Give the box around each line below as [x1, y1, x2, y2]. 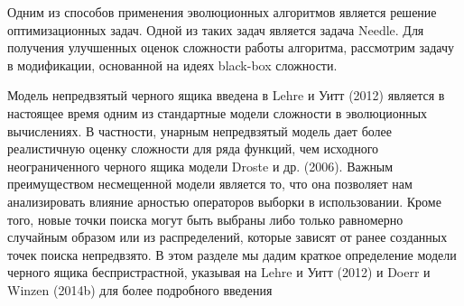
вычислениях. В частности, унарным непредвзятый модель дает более [7, 121, 392, 140]
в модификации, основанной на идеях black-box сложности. [7, 55, 338, 74]
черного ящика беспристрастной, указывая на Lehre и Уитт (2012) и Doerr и [7, 263, 431, 282]
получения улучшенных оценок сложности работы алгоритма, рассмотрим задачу [7, 38, 454, 57]
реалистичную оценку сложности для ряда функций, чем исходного [7, 139, 379, 158]
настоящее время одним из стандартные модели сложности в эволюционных [7, 103, 428, 122]
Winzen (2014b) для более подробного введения [7, 280, 273, 299]
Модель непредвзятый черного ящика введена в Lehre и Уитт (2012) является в [7, 86, 445, 105]
